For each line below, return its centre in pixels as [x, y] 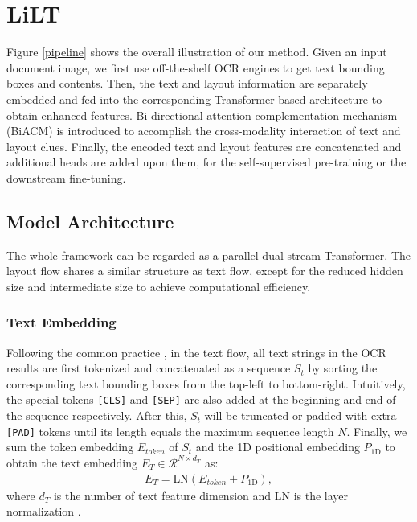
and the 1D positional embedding [278, 447]
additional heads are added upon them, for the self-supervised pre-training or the [206, 162]
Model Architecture [90, 221]
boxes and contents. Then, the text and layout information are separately [187, 83]
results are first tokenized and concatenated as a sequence [149, 368]
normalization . [44, 511]
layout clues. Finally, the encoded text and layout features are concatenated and [204, 146]
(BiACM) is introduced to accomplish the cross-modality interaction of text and [204, 131]
